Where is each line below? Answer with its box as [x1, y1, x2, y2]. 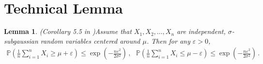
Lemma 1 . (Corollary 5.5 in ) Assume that [4, 26, 132, 36]
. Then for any [146, 35, 190, 46]
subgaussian [4, 35, 38, 46]
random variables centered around [40, 35, 140, 46]
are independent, [177, 26, 226, 36]
